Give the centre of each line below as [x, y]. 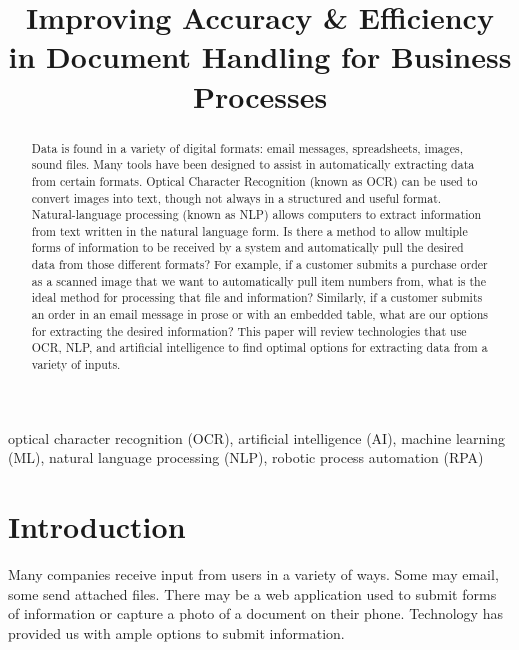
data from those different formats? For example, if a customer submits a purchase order [259, 264]
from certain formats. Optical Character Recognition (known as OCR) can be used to [254, 180]
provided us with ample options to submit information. [176, 632]
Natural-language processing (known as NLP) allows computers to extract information [256, 214]
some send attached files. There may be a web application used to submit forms [252, 593]
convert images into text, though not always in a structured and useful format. [236, 197]
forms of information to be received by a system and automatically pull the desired [247, 247]
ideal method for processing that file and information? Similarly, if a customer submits [257, 297]
